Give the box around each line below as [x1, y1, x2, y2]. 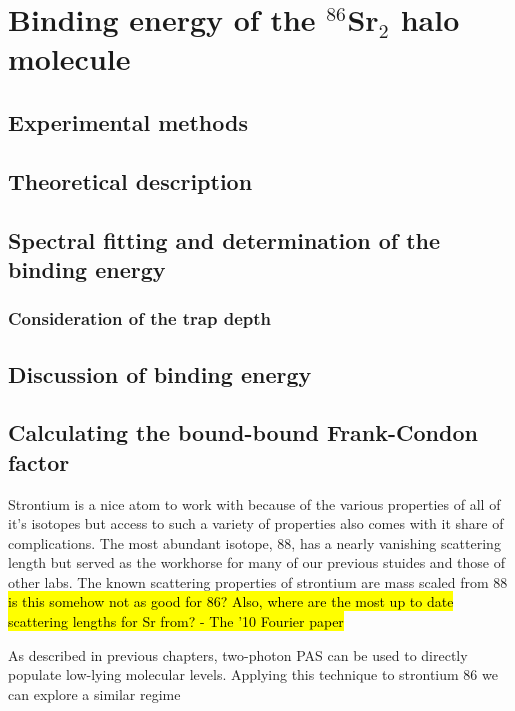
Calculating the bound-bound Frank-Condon [8, 417, 478, 448]
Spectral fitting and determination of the [8, 224, 441, 255]
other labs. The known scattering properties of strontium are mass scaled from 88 [8, 571, 508, 592]
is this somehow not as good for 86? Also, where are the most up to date [8, 591, 454, 612]
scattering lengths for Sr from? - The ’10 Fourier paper [8, 611, 344, 632]
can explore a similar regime [8, 683, 181, 704]
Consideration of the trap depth [8, 306, 272, 331]
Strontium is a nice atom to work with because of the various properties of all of [8, 493, 501, 514]
